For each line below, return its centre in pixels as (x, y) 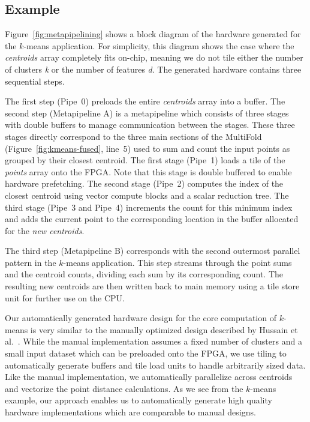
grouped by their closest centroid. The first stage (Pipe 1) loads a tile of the (145, 160)
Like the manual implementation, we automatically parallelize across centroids (149, 377)
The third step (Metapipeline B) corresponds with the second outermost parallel (153, 251)
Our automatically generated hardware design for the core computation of (141, 318)
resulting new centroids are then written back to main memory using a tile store (152, 286)
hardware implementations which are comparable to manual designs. (130, 412)
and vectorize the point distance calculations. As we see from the (124, 388)
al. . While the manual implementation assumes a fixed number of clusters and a (154, 341)
